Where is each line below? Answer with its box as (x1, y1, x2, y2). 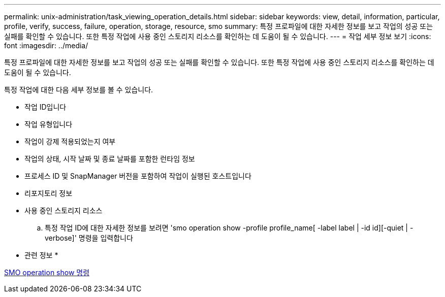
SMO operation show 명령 (4, 268, 90, 277)
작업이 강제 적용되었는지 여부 (24, 137, 116, 146)
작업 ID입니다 (24, 103, 67, 111)
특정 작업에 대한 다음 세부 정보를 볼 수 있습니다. (4, 85, 153, 94)
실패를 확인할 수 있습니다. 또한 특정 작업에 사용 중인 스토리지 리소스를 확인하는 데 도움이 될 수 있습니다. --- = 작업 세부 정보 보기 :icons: (4, 32, 431, 41)
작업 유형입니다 (24, 120, 73, 128)
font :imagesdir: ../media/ (4, 41, 88, 50)
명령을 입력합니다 (78, 234, 133, 242)
